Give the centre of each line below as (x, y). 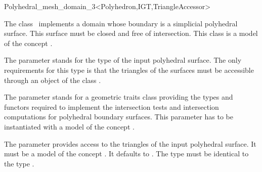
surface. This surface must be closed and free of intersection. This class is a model (131, 33)
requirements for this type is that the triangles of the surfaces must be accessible (129, 70)
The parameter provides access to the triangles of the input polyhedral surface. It (130, 143)
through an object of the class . (53, 80)
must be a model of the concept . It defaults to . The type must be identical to (126, 154)
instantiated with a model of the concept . (69, 126)
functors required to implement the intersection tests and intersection (112, 106)
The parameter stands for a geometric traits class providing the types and (119, 97)
